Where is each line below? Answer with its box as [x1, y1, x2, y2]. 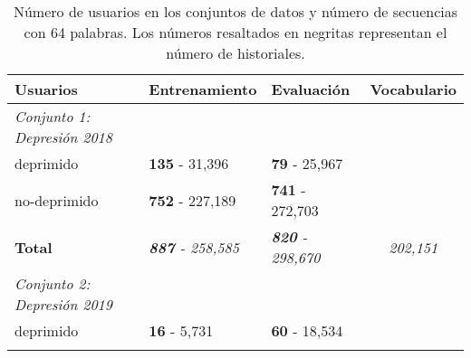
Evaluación [271, 79, 351, 99]
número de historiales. [166, 42, 305, 63]
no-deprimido [14, 189, 99, 211]
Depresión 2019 [14, 294, 112, 315]
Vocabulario [370, 79, 457, 99]
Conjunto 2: [14, 273, 91, 294]
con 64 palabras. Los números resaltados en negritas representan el [24, 22, 447, 42]
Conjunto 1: [14, 106, 91, 127]
